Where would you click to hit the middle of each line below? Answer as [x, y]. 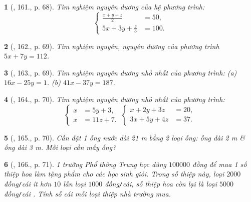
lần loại [75, 183]
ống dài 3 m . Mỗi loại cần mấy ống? [60, 147]
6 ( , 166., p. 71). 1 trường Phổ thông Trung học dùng [85, 164]
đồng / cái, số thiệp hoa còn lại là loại [161, 183]
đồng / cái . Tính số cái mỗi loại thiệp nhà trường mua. [88, 193]
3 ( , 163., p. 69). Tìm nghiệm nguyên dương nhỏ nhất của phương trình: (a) [120, 72]
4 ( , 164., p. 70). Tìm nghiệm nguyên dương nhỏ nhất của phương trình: [114, 99]
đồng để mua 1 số [220, 164]
